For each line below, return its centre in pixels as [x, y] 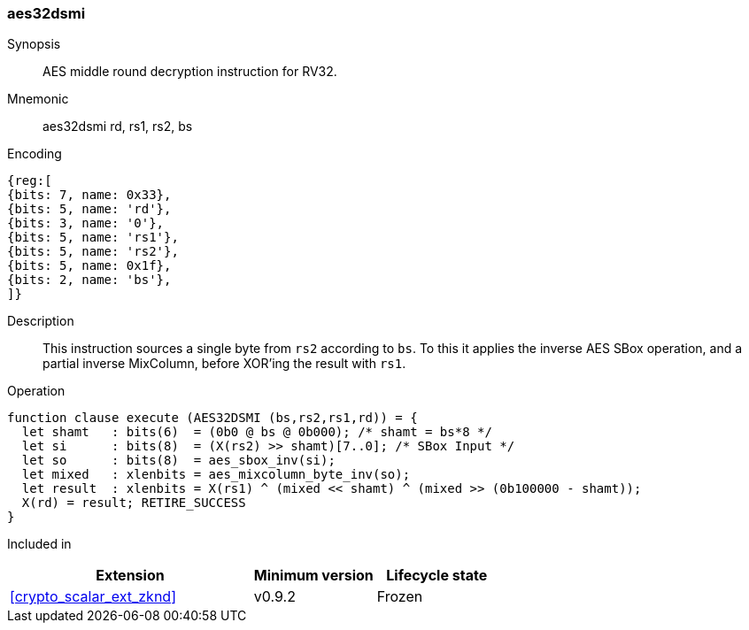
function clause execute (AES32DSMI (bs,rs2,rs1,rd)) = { [212, 418]
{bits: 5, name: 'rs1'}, [93, 238]
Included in [39, 544]
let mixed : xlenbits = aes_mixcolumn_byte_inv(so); [216, 475]
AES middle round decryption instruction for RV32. [190, 72]
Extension [130, 576]
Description [41, 321]
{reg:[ [30, 181]
